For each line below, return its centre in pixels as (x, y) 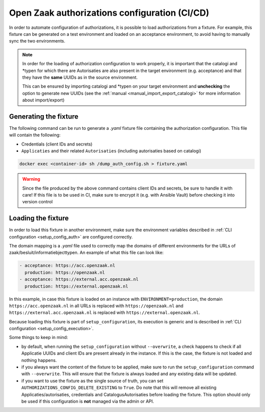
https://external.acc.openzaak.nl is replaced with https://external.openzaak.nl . (105, 313)
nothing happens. (39, 360)
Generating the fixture (44, 116)
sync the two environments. (37, 41)
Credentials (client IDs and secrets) (57, 144)
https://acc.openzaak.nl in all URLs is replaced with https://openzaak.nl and (96, 306)
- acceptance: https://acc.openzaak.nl (67, 266)
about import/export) (43, 100)
